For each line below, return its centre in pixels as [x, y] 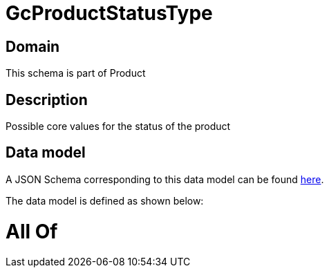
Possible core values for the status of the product [118, 126]
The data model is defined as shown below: [105, 200]
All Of [32, 231]
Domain [33, 46]
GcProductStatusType [109, 13]
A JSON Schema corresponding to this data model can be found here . [165, 179]
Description [47, 100]
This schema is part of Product [76, 73]
